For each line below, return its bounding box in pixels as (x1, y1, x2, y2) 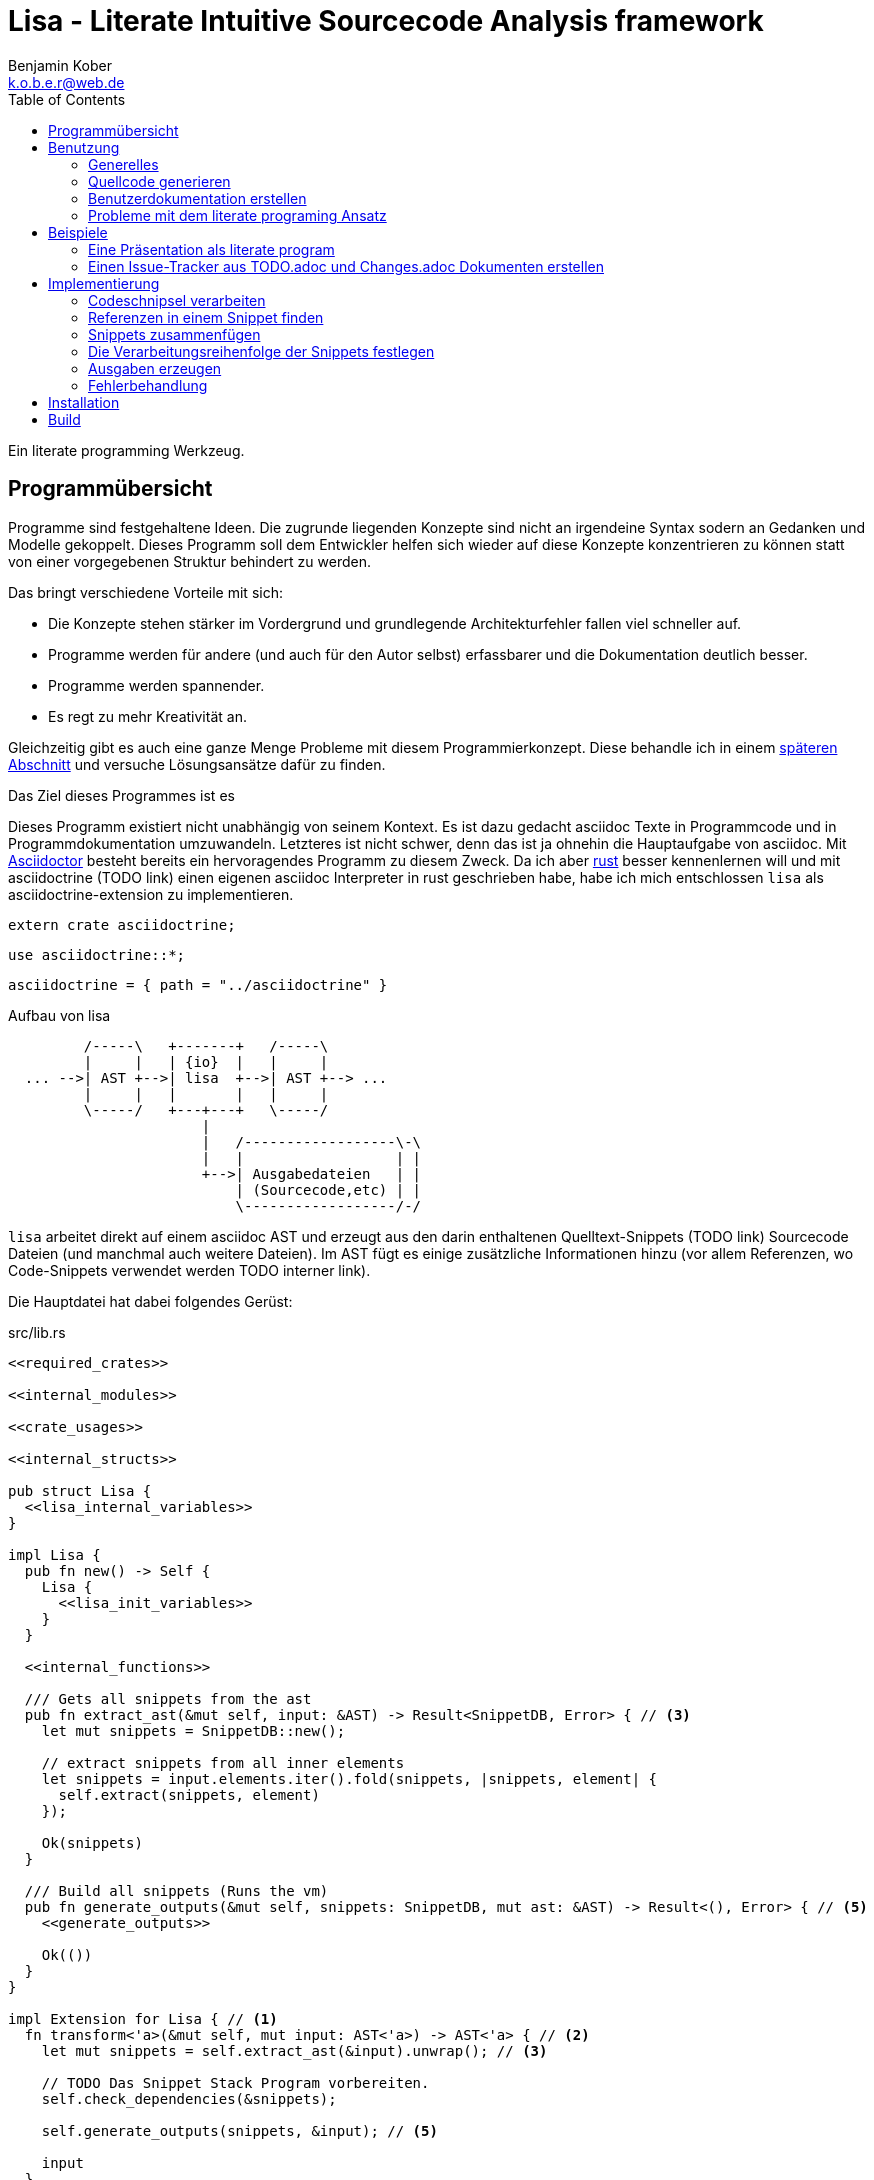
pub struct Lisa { (8, 1482, 152, 1499)
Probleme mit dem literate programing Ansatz (88, 206, 387, 224)
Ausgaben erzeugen (88, 359, 222, 377)
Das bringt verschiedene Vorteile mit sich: (8, 583, 283, 601)
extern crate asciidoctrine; (8, 916, 236, 933)
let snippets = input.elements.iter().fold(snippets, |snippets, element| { (41, 1770, 658, 1787)
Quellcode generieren (88, 172, 231, 190)
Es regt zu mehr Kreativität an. (48, 707, 247, 725)
